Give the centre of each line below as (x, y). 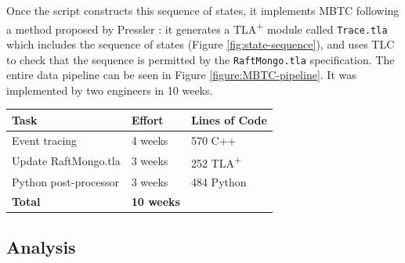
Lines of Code (229, 119)
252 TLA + (216, 161)
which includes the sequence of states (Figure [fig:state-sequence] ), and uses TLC (201, 43)
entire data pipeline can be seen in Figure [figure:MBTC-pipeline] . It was (181, 75)
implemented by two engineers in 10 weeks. (110, 90)
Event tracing (45, 140)
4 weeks (150, 140)
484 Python (219, 182)
